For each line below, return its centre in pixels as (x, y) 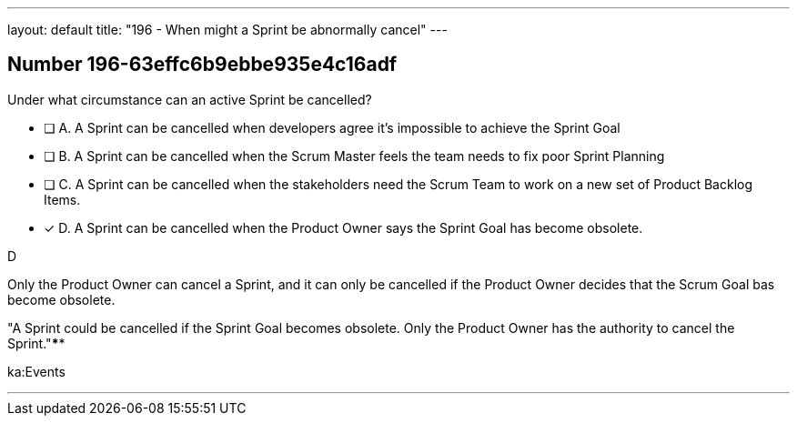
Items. (62, 199)
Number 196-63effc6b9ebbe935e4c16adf (202, 65)
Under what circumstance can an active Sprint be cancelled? (190, 99)
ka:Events (36, 371)
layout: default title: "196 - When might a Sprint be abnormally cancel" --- (227, 30)
